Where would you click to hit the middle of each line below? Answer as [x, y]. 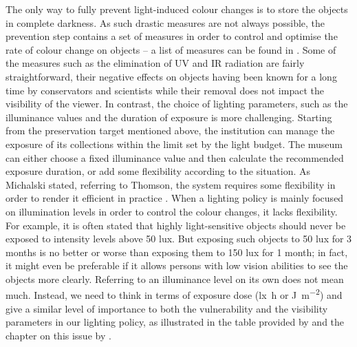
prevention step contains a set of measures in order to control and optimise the [172, 36]
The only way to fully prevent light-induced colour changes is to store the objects [177, 9]
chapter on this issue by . [58, 335]
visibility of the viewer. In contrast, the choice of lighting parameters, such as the [177, 104]
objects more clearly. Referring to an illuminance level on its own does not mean [175, 278]
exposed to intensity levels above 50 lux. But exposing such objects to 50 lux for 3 [179, 239]
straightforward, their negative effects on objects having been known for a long [171, 76]
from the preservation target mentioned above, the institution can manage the [170, 130]
